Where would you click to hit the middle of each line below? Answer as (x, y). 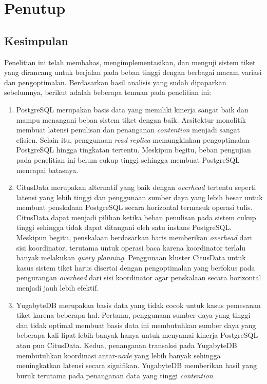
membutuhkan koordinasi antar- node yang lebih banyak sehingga (118, 355)
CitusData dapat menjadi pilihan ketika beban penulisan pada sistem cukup (136, 217)
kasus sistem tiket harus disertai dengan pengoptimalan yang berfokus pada (136, 267)
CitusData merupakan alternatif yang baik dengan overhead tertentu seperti (136, 187)
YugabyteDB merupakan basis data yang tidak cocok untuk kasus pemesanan (138, 305)
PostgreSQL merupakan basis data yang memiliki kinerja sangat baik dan (132, 109)
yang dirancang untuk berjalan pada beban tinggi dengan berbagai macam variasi (133, 72)
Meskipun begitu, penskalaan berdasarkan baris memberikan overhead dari (134, 237)
